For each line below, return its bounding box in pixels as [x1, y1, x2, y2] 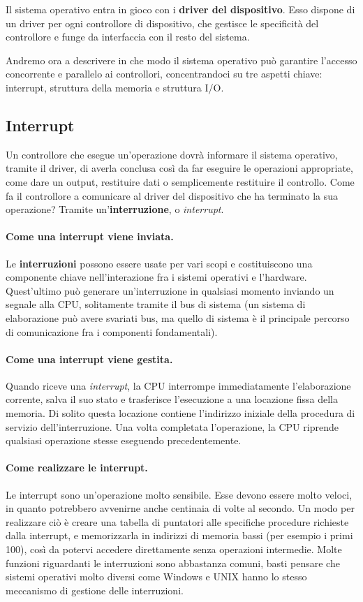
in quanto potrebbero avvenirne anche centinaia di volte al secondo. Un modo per [6, 501, 355, 515]
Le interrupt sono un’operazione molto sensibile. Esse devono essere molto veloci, [6, 487, 353, 501]
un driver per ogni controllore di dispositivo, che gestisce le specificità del [6, 15, 319, 30]
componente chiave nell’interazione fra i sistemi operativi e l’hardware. [6, 270, 307, 284]
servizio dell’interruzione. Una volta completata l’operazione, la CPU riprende [6, 419, 339, 434]
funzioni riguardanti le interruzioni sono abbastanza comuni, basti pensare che [6, 555, 340, 570]
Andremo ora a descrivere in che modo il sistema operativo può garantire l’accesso [6, 52, 357, 67]
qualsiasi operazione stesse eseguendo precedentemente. [6, 433, 242, 448]
